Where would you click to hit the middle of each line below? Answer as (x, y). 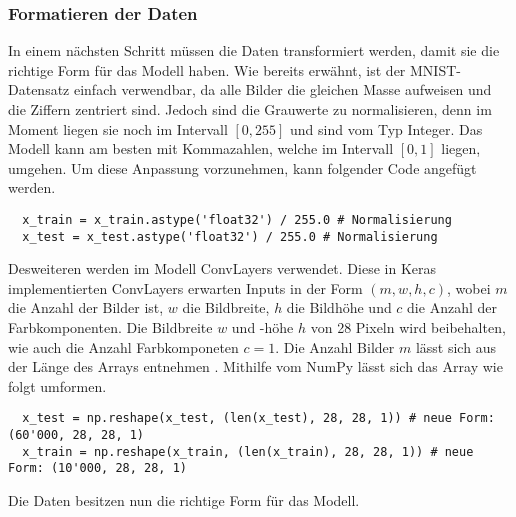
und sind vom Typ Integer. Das (386, 128)
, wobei (468, 287)
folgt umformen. (57, 385)
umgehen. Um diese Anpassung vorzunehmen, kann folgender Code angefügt (242, 167)
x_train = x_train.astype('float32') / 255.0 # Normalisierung (237, 219)
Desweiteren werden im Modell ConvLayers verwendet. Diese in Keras (222, 268)
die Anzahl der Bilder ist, (86, 307)
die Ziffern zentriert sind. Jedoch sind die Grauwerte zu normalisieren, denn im (250, 109)
